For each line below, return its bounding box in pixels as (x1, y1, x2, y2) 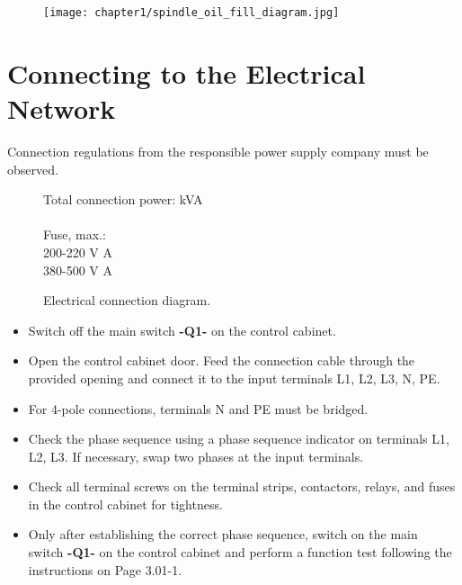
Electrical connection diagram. (43, 291, 211, 310)
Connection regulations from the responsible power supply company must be (7, 141, 429, 160)
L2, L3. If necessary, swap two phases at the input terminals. (28, 446, 364, 465)
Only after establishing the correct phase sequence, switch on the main (28, 525, 418, 544)
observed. (7, 159, 58, 178)
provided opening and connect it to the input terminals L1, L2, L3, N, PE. (28, 368, 440, 387)
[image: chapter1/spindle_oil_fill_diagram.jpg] (43, 6, 340, 19)
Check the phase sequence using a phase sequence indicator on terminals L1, (28, 429, 449, 448)
